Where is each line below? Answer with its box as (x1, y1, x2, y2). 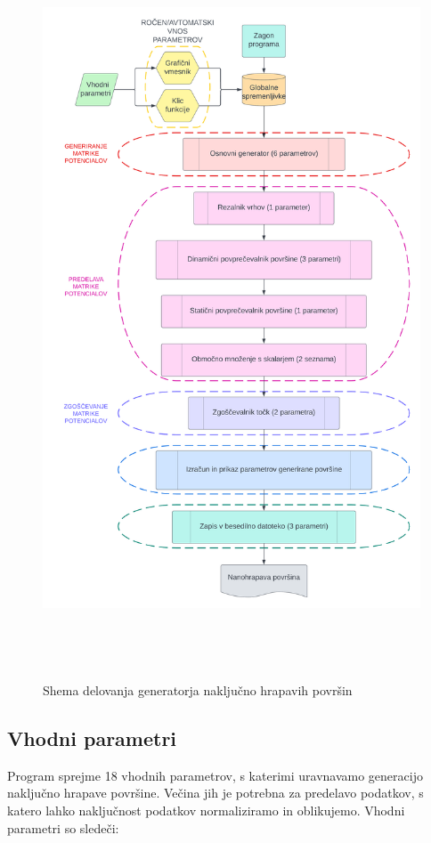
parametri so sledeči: (7, 818, 119, 837)
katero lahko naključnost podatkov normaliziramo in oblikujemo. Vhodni (7, 801, 405, 820)
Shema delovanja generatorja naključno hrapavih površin (43, 681, 353, 700)
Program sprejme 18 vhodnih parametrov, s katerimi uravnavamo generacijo (7, 766, 423, 784)
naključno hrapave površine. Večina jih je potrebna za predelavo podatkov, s (7, 783, 424, 802)
